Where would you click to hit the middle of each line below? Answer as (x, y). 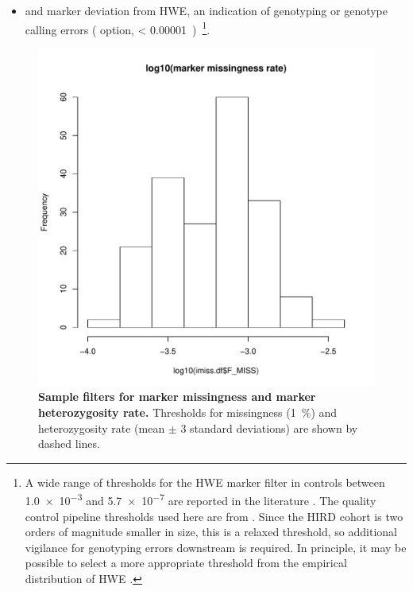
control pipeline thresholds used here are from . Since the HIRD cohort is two (214, 516)
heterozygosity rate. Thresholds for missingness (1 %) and (188, 412)
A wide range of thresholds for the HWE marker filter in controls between (205, 482)
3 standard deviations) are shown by (269, 428)
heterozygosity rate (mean (102, 428)
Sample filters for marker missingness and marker (177, 397)
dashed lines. (69, 443)
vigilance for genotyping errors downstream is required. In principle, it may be (216, 547)
